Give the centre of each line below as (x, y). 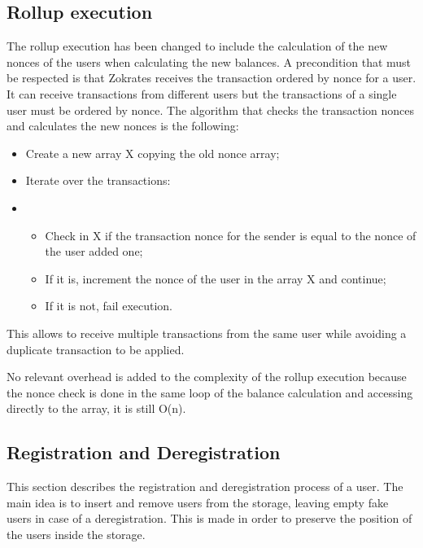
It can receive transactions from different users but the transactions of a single (202, 93)
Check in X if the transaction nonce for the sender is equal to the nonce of (231, 235)
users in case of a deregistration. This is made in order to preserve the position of (209, 518)
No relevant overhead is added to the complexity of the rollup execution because (207, 377)
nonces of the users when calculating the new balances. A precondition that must (209, 61)
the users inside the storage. (76, 534)
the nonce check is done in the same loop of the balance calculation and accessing (210, 392)
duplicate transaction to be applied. (96, 349)
